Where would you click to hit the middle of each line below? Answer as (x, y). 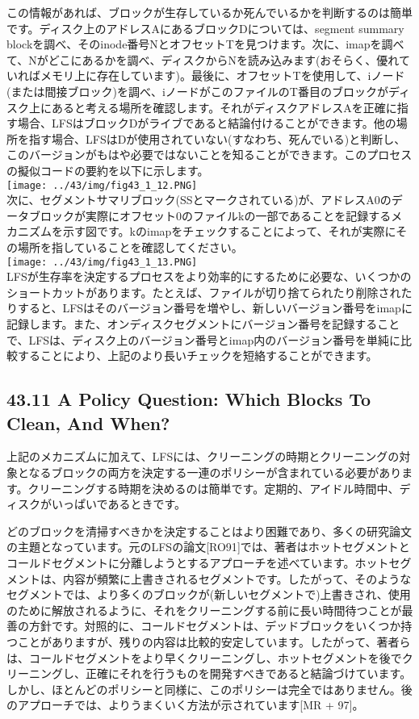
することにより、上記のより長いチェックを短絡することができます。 (197, 355)
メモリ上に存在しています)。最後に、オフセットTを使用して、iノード (222, 75)
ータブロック (40, 215)
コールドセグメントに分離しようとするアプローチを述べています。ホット (198, 562)
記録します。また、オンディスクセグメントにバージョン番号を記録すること (203, 324)
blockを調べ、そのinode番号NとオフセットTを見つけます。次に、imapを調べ (205, 44)
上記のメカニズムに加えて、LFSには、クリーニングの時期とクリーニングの (203, 456)
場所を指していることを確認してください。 (130, 247)
